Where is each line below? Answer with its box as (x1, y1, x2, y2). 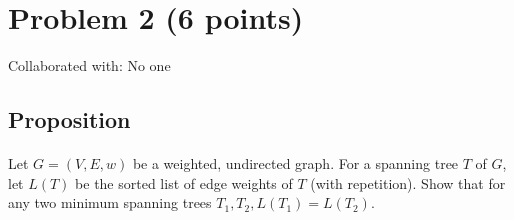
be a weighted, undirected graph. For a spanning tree (132, 153, 459, 174)
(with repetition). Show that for (310, 172, 506, 193)
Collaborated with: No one (8, 55, 171, 76)
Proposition (8, 104, 131, 135)
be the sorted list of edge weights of (75, 172, 293, 193)
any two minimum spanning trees (8, 192, 212, 213)
